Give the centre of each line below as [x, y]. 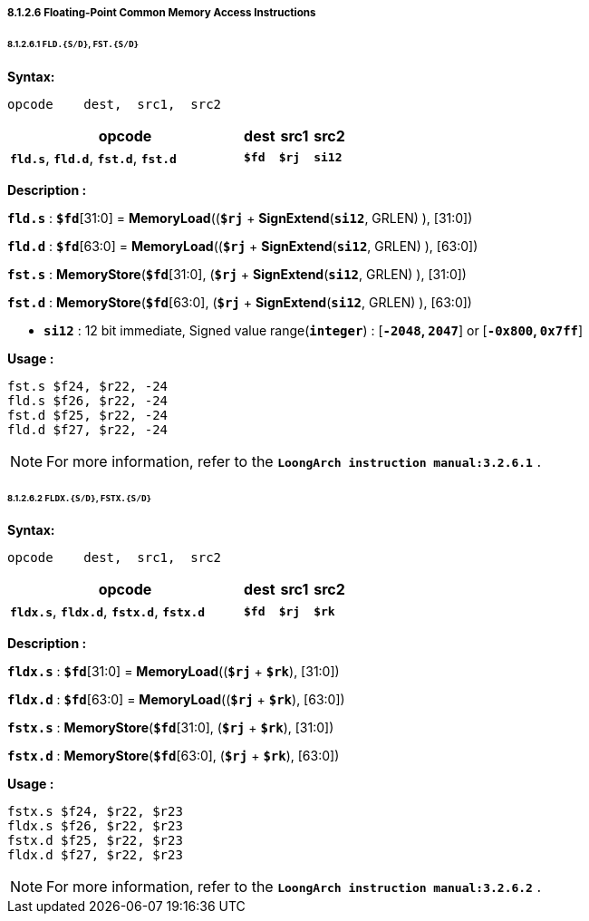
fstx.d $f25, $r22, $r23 [95, 841]
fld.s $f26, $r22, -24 [88, 400]
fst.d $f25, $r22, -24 [88, 415]
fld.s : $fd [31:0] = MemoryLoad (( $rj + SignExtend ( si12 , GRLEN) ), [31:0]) [240, 218]
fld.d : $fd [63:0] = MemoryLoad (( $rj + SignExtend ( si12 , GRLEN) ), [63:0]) [243, 246]
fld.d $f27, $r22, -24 [88, 429]
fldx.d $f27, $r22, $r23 [95, 855]
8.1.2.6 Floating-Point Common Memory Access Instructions [162, 13]
